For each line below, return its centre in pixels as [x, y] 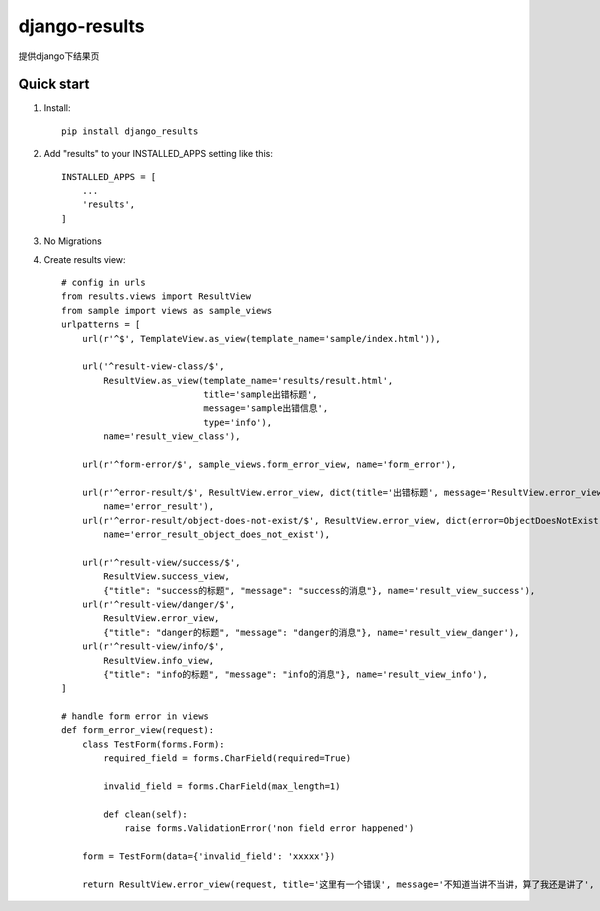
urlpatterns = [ [101, 324]
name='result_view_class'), [172, 436]
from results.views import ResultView [156, 296]
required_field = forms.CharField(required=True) [227, 758]
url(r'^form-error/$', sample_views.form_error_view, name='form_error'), [269, 464]
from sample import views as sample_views [167, 310]
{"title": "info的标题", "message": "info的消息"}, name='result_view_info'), [296, 674]
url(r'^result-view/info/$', [153, 646]
